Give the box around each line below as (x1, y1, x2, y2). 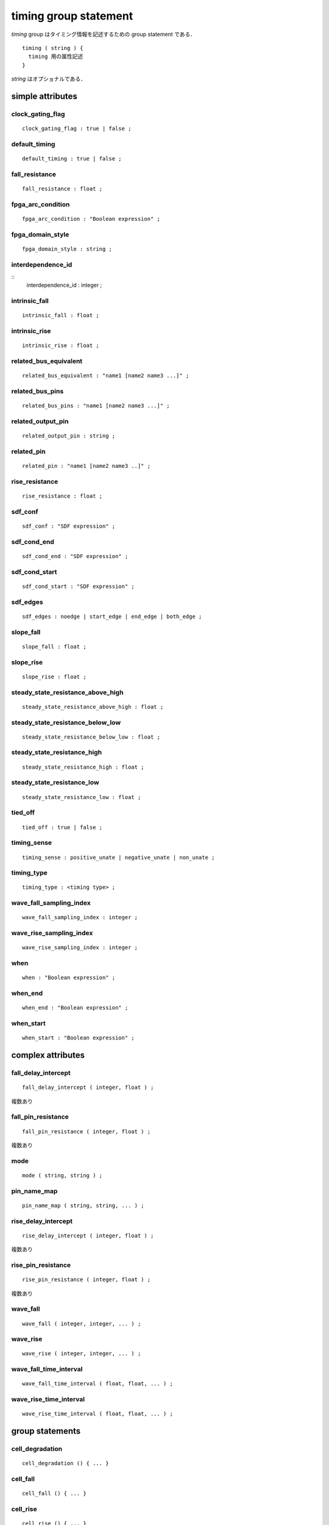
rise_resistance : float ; (22, 493, 103, 500)
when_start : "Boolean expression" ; (22, 1035, 135, 1041)
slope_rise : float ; (22, 673, 87, 680)
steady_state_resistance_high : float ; (22, 763, 144, 770)
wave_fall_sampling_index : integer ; (22, 914, 138, 921)
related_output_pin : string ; (22, 432, 116, 439)
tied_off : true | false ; (22, 823, 103, 831)
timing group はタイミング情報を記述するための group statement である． (11, 30, 196, 38)
